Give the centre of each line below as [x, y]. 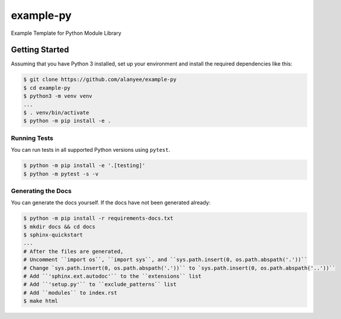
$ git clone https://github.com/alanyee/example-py [100, 79]
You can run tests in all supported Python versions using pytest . [91, 150]
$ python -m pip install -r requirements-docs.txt [99, 218]
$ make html [41, 301]
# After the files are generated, [73, 251]
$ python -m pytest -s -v [61, 174]
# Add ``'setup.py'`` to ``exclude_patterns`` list [100, 284]
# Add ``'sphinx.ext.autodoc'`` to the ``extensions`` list [112, 276]
